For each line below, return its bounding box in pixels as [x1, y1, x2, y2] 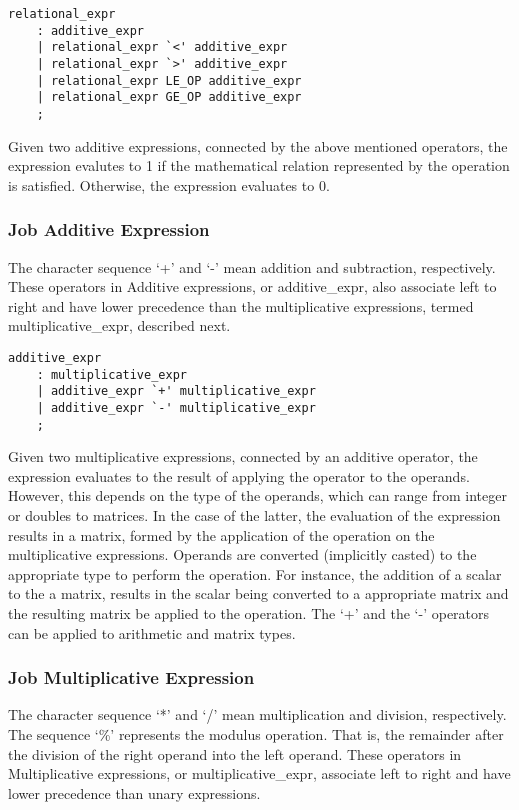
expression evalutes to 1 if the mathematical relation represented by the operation [8, 155, 510, 176]
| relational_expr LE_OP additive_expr [36, 73, 302, 88]
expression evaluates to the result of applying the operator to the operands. [8, 465, 470, 486]
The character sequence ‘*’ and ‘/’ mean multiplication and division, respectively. [8, 704, 507, 725]
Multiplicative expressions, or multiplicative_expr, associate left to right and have [8, 763, 511, 784]
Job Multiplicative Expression [8, 665, 255, 690]
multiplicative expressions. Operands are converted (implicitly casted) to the [8, 544, 477, 565]
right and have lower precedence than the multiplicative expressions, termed [8, 295, 474, 316]
